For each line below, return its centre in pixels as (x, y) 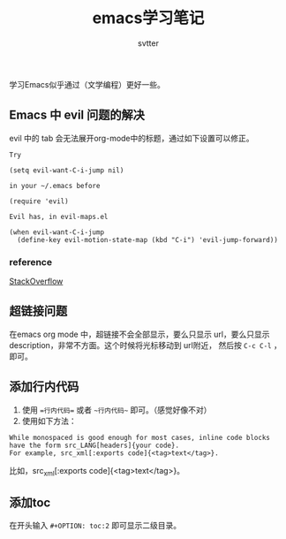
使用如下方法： (49, 421)
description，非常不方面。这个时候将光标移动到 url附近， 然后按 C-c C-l (140, 345)
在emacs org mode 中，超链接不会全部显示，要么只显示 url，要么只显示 (139, 334)
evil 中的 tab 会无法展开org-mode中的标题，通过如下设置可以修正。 (132, 138)
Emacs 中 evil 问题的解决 (77, 115)
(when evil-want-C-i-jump (56, 232)
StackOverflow (36, 281)
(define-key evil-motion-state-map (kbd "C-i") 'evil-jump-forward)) (147, 239)
